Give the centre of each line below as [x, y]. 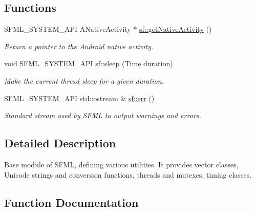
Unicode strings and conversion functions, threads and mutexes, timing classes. [128, 174]
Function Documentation [71, 202]
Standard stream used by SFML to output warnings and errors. [103, 115]
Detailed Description [60, 143]
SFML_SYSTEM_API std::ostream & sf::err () [79, 98]
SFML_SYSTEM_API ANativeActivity [68, 29]
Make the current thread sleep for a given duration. [84, 80]
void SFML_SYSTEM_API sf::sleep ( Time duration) [89, 63]
